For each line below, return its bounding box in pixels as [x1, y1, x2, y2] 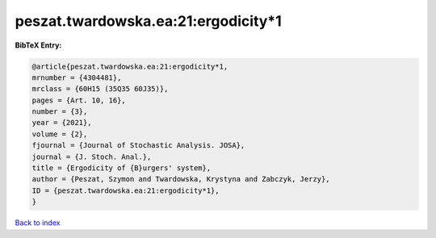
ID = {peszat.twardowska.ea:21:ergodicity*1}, [31, 186, 220, 195]
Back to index [15, 218, 61, 228]
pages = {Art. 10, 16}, [31, 95, 127, 105]
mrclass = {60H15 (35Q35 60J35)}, [31, 85, 169, 94]
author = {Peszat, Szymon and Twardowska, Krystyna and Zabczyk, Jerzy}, [31, 174, 330, 184]
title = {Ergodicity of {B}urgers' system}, [31, 164, 212, 173]
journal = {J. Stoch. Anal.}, [31, 152, 152, 161]
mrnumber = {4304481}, [31, 73, 122, 82]
